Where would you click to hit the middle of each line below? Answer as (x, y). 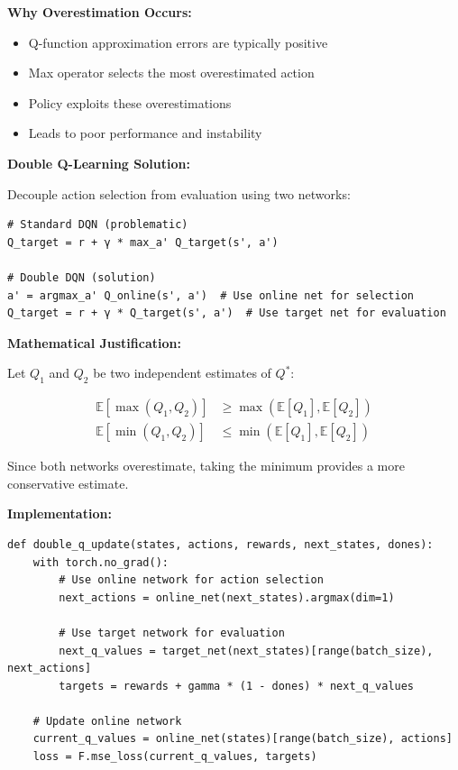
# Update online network (107, 721)
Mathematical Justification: (94, 342)
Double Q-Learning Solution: (99, 163)
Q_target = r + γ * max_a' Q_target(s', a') (143, 242)
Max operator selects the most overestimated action (171, 73)
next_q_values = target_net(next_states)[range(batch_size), (246, 651)
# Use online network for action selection (191, 580)
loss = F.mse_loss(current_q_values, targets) (175, 757)
